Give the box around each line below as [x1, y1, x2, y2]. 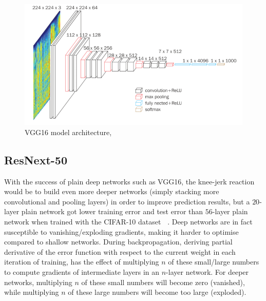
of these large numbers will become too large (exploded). [68, 287, 246, 297]
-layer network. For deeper [166, 266, 249, 277]
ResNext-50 [4, 152, 68, 167]
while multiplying [4, 287, 59, 297]
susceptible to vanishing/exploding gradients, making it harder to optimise [4, 226, 239, 237]
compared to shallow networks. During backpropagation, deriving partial [4, 236, 233, 247]
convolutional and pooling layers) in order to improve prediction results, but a [4, 196, 250, 206]
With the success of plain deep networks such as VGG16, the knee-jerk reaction [4, 176, 255, 186]
